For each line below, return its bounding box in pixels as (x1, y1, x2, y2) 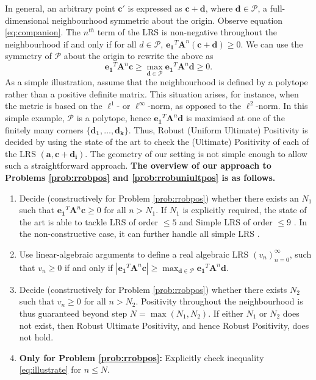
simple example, (5, 111, 65, 124)
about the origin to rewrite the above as (63, 49, 214, 62)
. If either (208, 306, 243, 319)
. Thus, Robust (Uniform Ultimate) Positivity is (128, 123, 308, 136)
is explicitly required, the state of (182, 203, 307, 216)
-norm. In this (256, 99, 308, 112)
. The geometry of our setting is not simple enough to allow (85, 147, 307, 160)
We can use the (245, 37, 303, 50)
